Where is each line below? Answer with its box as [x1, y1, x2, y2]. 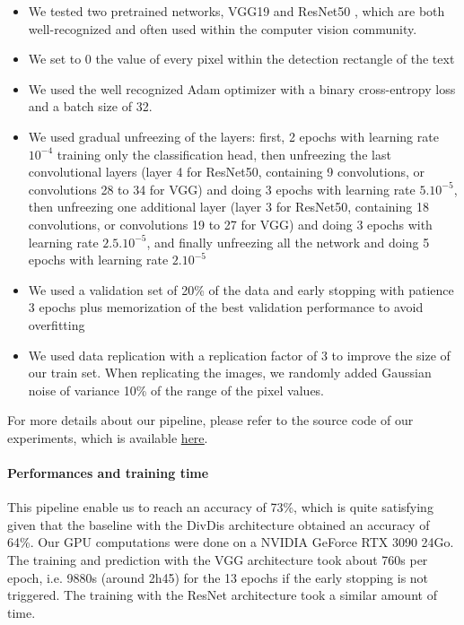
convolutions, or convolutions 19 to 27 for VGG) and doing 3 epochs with [28, 214, 433, 233]
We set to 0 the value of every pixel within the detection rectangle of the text [28, 49, 455, 68]
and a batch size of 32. [28, 97, 153, 116]
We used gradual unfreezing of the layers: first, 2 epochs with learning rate [28, 126, 439, 145]
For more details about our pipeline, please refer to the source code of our [7, 411, 414, 430]
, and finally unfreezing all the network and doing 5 [146, 232, 430, 251]
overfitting [28, 315, 85, 334]
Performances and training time [7, 464, 209, 482]
